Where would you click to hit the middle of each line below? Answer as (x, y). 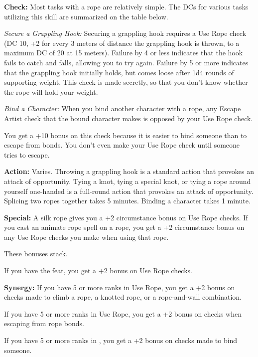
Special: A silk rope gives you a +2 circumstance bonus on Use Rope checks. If (126, 217)
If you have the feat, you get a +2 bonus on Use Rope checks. (98, 270)
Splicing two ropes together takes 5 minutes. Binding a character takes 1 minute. (127, 201)
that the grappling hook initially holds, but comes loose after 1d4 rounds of (119, 72)
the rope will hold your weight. (51, 91)
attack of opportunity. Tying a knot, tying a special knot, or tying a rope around (128, 181)
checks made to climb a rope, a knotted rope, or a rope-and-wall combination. (123, 297)
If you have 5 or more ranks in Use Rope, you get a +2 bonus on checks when (123, 313)
